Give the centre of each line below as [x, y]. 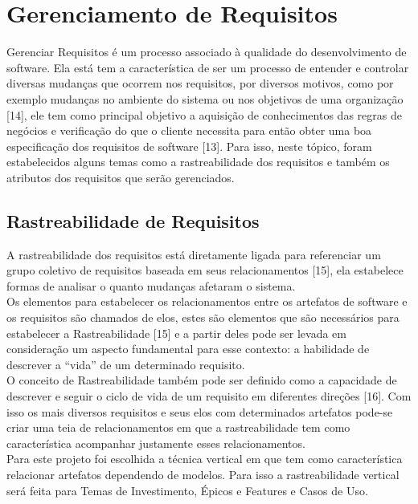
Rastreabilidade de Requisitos [133, 220]
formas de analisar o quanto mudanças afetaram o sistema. [151, 285]
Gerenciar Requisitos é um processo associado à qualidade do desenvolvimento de [207, 52]
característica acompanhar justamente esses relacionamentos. [156, 443]
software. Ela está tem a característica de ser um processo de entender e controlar [208, 67]
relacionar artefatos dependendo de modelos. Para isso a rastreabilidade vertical [203, 474]
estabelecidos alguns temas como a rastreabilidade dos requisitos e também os [198, 162]
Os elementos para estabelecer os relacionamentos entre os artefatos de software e [207, 301]
